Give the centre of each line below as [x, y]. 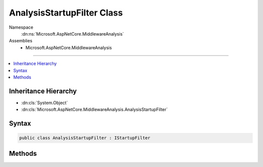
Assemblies [21, 41]
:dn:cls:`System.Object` [45, 103]
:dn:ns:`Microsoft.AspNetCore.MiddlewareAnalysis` [73, 34]
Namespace [21, 27]
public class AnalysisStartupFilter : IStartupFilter [85, 138]
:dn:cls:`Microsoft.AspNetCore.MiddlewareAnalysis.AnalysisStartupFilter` [94, 110]
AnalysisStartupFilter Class [66, 13]
